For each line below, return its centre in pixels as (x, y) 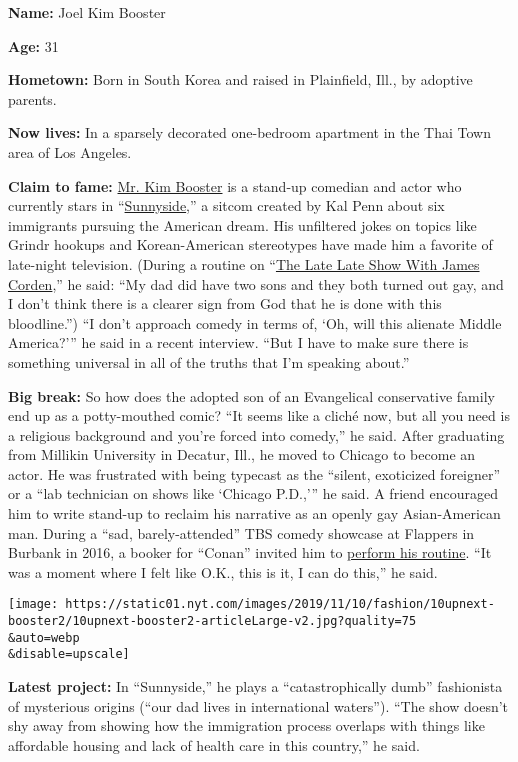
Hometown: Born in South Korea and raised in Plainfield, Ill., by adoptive (240, 79)
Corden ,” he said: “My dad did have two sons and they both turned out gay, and (256, 283)
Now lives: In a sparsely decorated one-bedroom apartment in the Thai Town (249, 132)
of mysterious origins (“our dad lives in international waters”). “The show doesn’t (258, 705)
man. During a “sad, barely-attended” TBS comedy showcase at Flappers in (241, 532)
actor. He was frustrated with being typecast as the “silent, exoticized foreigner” (254, 473)
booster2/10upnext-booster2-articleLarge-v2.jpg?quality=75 (212, 621)
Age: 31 (33, 45)
